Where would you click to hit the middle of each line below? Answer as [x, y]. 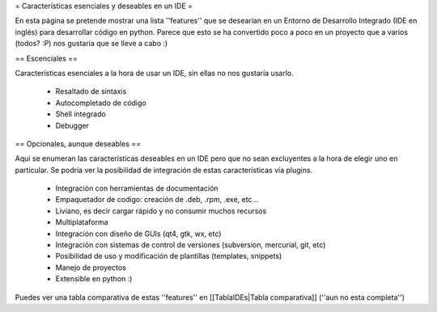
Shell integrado [81, 114]
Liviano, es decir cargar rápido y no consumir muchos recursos [161, 211]
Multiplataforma [82, 222]
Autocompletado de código [101, 103]
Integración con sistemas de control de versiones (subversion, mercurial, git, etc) [191, 245]
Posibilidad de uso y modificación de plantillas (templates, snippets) [169, 256]
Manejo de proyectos [91, 268]
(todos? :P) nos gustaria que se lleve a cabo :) [91, 44]
